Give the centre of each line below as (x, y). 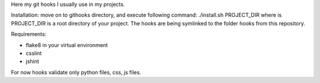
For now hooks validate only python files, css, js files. (76, 72)
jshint (33, 61)
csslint (34, 53)
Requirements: (29, 34)
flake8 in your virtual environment (67, 45)
